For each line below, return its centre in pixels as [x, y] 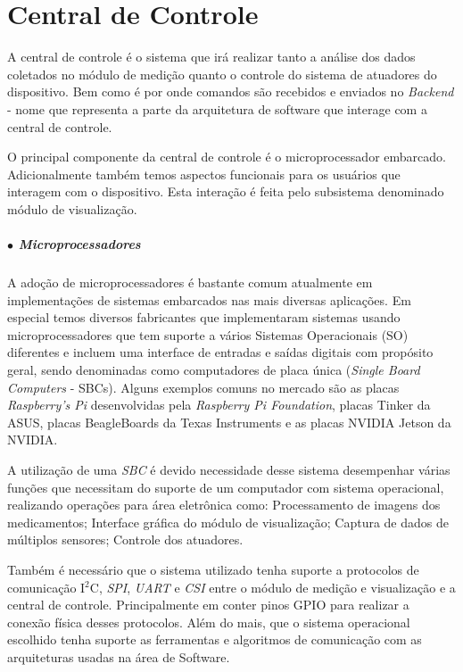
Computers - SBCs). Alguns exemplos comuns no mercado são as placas [203, 387]
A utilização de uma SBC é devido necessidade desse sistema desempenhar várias [229, 469]
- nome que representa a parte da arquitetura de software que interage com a [217, 108]
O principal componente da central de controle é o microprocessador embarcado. [227, 157]
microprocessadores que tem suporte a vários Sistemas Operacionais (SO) [208, 334]
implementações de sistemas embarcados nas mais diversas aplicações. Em [209, 299]
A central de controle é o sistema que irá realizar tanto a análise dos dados [211, 57]
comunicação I [46, 587]
